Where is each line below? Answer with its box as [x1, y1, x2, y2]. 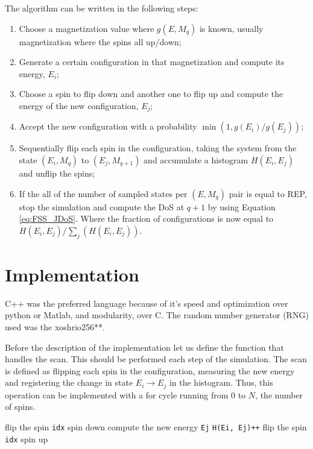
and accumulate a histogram [144, 154, 248, 166]
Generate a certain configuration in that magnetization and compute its [19, 55, 285, 68]
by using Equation [207, 200, 276, 213]
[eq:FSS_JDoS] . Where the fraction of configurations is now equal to [19, 212, 274, 225]
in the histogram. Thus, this [169, 376, 273, 389]
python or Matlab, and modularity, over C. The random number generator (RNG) [5, 309, 309, 321]
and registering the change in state [5, 376, 133, 389]
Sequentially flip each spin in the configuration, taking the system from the [19, 142, 297, 154]
